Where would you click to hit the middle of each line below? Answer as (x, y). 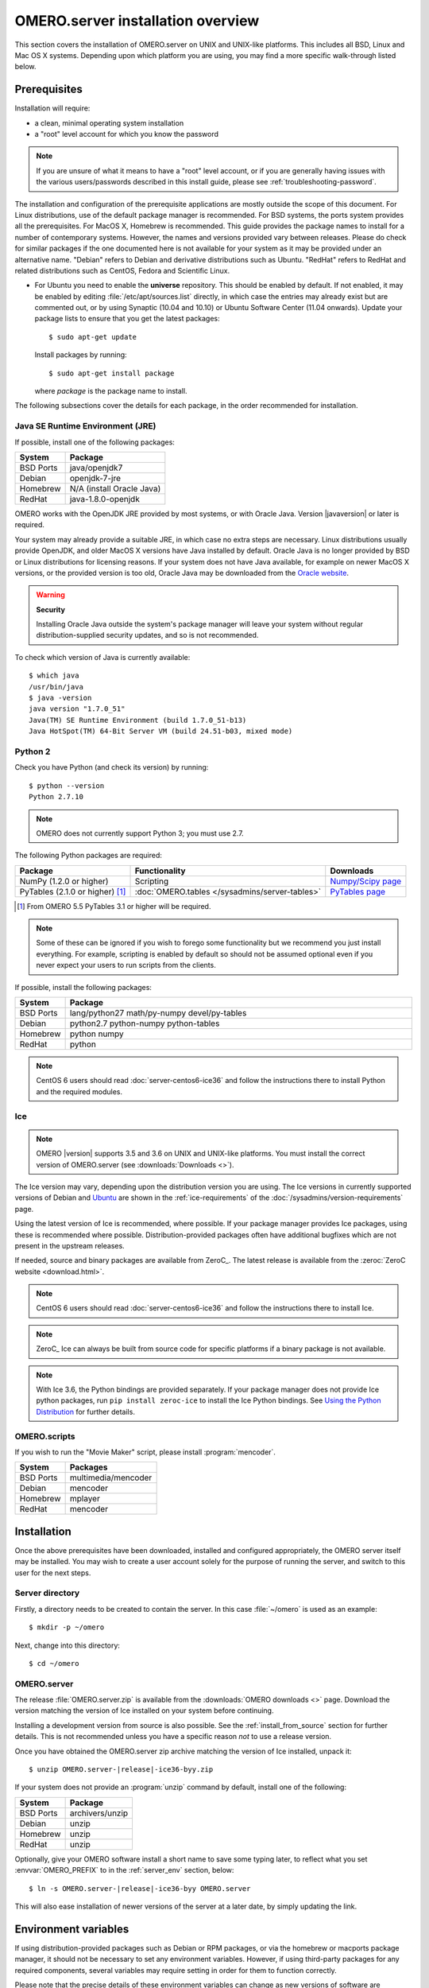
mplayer (85, 1499)
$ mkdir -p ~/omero (67, 1627)
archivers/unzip (99, 1813)
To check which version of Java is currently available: (102, 657)
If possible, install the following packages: (83, 987)
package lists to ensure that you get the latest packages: (127, 319)
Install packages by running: (81, 355)
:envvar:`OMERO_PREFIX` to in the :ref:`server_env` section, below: (124, 1870)
